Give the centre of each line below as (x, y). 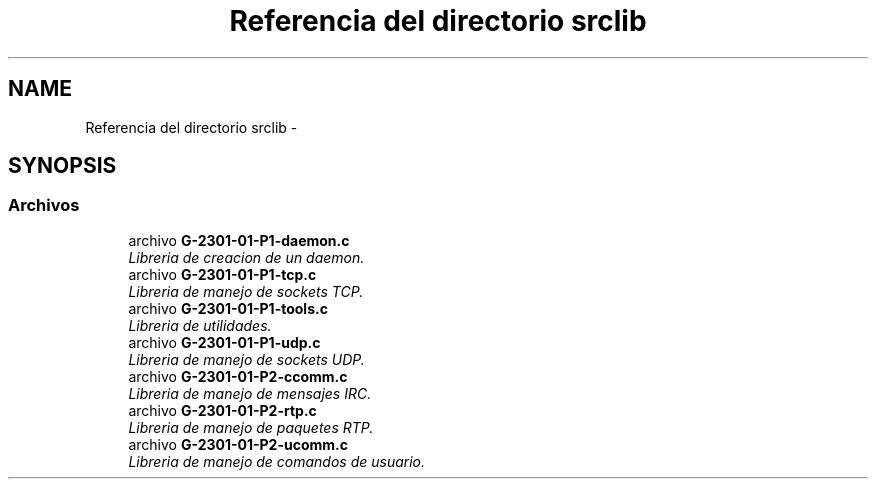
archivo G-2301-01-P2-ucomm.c (238, 444)
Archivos (44, 205)
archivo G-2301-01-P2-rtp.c (222, 410)
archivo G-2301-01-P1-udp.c (224, 342)
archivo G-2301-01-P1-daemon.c (239, 240)
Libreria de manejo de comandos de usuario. (277, 461)
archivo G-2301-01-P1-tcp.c (222, 274)
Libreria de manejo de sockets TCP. (246, 291)
